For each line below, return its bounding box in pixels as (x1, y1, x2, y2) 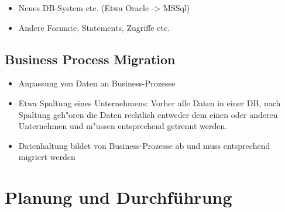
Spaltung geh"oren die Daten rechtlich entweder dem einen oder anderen (18, 108, 278, 120)
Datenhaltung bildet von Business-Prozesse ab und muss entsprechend (18, 139, 270, 151)
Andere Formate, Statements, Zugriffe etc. (18, 21, 170, 33)
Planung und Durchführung (5, 185, 232, 209)
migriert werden (18, 151, 75, 163)
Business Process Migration (5, 50, 176, 68)
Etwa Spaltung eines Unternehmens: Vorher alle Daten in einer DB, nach (18, 96, 281, 109)
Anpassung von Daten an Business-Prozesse (18, 77, 176, 89)
